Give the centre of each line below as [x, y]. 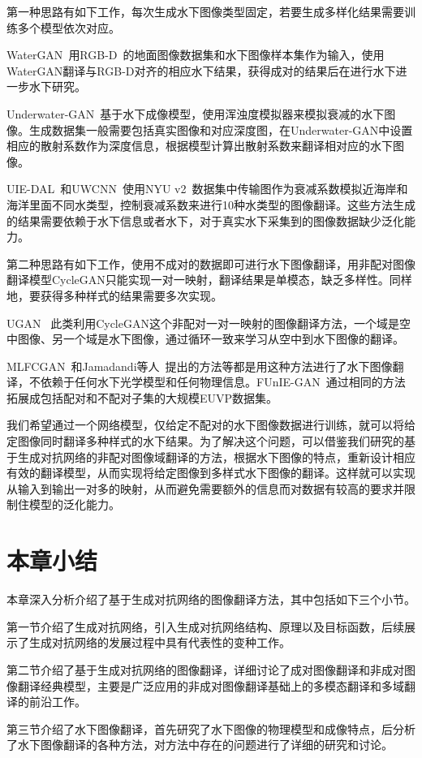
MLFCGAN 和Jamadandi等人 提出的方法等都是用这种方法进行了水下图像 [200, 366]
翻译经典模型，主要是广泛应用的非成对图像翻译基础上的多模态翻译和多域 [211, 685]
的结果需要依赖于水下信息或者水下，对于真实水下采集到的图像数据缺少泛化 [205, 220]
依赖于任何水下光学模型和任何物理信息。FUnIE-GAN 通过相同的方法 [223, 382]
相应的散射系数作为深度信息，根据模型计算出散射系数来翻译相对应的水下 [200, 146]
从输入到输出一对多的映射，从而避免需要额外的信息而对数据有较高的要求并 [205, 488]
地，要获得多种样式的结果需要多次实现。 [114, 295]
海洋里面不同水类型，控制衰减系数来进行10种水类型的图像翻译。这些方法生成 [211, 204]
